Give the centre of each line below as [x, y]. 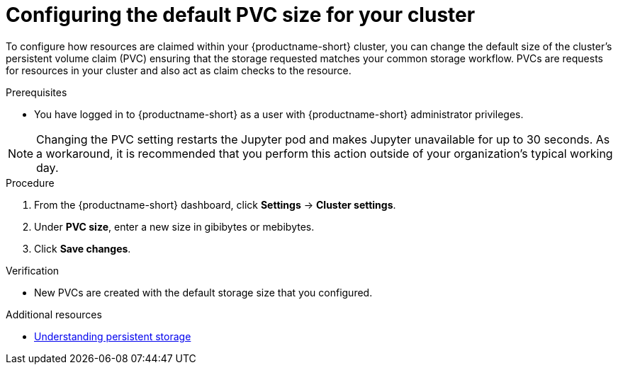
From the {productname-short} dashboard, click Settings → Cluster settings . [215, 204]
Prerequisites [36, 92]
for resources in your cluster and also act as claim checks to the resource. [179, 70]
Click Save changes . [83, 248]
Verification [33, 270]
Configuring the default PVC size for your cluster [241, 15]
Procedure [30, 183]
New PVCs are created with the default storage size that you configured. [203, 292]
